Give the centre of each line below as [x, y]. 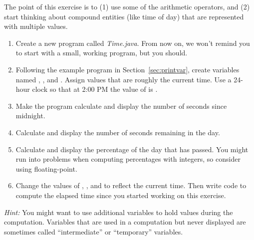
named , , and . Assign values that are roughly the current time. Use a [124, 79]
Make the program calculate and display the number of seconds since [121, 106]
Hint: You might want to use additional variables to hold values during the [119, 212]
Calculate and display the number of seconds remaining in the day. [118, 132]
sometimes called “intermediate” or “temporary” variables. [94, 231]
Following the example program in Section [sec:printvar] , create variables [127, 69]
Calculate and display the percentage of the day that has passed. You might [132, 149]
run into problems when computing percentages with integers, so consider [128, 159]
